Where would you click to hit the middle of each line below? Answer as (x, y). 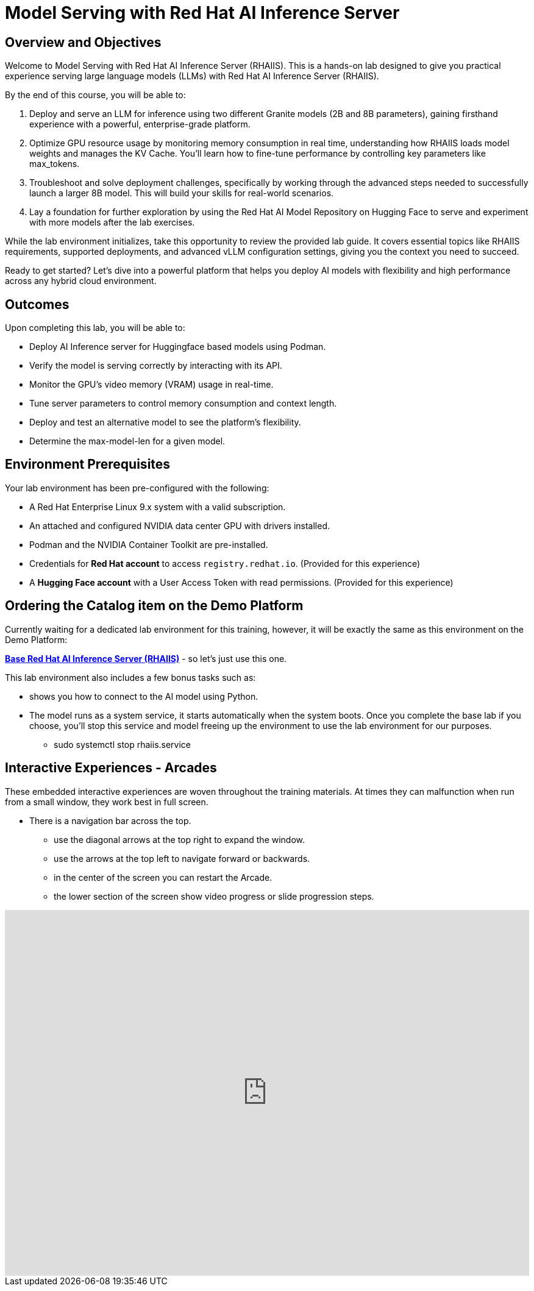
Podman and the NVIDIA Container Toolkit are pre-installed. (149, 544)
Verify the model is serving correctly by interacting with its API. (156, 366)
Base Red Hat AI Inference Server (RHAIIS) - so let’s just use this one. (146, 658)
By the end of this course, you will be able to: (95, 95)
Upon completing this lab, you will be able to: (95, 328)
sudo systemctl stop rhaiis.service (123, 744)
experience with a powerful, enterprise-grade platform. (140, 124)
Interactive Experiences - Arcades (111, 768)
